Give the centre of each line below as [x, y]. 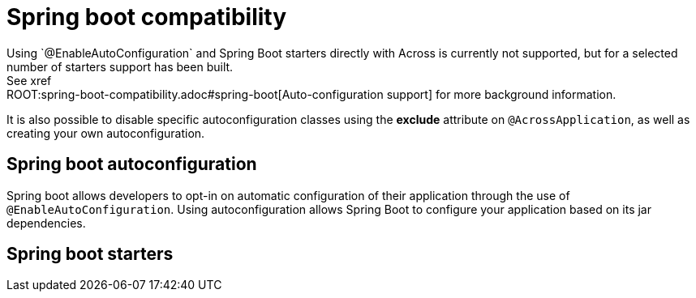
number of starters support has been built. [120, 66]
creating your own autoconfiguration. [106, 133]
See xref [29, 80]
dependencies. [46, 223]
